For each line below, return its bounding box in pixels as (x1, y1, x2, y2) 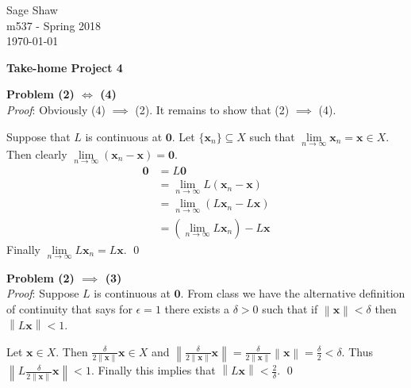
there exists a (164, 300, 230, 317)
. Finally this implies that (90, 362, 216, 378)
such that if (262, 300, 318, 317)
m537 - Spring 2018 (6, 17, 102, 33)
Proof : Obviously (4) (6, 101, 106, 117)
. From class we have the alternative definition (180, 285, 405, 302)
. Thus (341, 343, 373, 359)
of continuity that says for (6, 300, 133, 317)
